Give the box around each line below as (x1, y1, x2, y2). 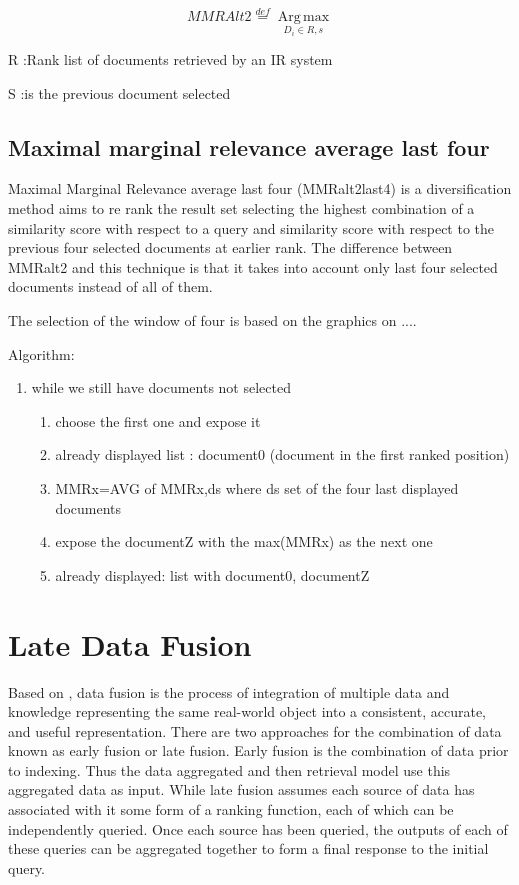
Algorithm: (8, 343, 75, 364)
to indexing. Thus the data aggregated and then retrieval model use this (8, 759, 451, 780)
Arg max (277, 10, 330, 25)
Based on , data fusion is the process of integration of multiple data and (8, 681, 450, 702)
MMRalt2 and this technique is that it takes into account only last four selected (8, 256, 498, 277)
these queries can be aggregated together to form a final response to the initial (8, 838, 489, 859)
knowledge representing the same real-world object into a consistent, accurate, (8, 701, 487, 722)
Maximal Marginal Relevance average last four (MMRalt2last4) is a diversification (8, 178, 512, 199)
